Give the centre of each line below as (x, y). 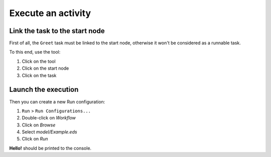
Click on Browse (39, 125)
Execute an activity (50, 13)
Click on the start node (45, 68)
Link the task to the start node (57, 31)
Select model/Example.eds (49, 132)
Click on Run (35, 139)
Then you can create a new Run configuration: (57, 102)
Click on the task (39, 75)
